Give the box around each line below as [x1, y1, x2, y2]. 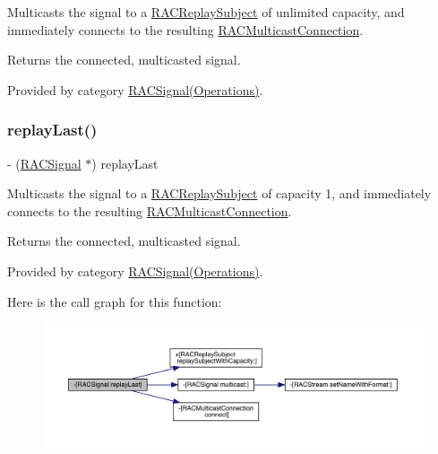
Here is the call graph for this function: [7, 292, 222, 310]
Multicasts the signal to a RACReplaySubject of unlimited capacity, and [7, 3, 405, 21]
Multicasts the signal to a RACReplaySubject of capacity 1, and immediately [7, 184, 432, 203]
